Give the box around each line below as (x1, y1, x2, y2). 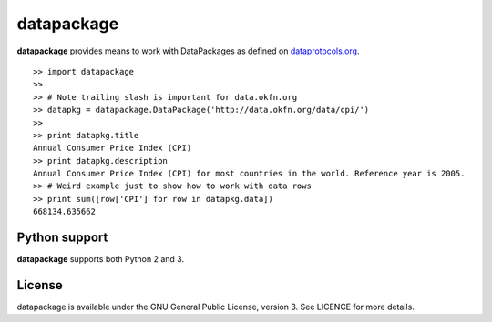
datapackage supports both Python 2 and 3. (16, 254, 185, 265)
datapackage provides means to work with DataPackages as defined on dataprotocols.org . (16, 45, 360, 56)
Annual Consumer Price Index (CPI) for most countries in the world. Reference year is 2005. (33, 168, 466, 179)
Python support (16, 230, 108, 246)
